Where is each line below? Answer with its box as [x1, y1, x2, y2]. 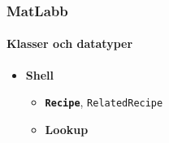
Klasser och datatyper [6, 35, 133, 52]
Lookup [45, 120, 89, 137]
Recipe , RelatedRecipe [45, 93, 163, 110]
